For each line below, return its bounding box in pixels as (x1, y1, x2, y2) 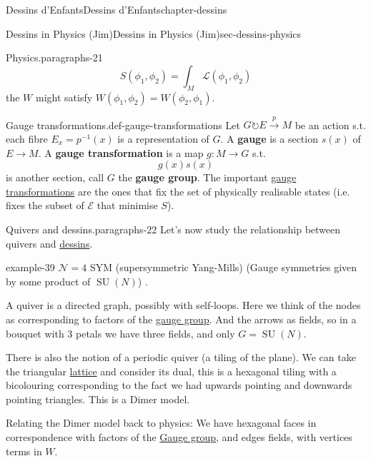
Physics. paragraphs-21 (6, 50, 103, 65)
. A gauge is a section (220, 131, 318, 146)
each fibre (6, 131, 48, 146)
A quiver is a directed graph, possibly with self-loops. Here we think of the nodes (6, 298, 361, 313)
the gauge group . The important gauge (118, 170, 297, 185)
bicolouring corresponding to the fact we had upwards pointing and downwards (6, 378, 352, 392)
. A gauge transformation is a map (38, 145, 204, 160)
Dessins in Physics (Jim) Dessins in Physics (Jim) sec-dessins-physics (6, 26, 302, 41)
